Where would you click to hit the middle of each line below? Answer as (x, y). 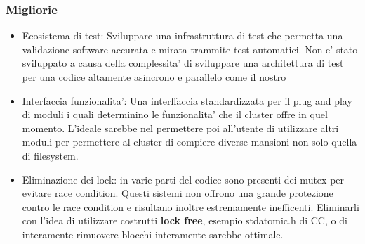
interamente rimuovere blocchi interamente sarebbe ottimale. (153, 234)
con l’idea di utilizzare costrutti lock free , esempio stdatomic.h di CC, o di (185, 220)
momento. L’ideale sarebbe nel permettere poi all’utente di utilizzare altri (180, 128)
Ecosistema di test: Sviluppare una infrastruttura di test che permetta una (182, 36)
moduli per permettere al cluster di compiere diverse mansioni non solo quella (190, 142)
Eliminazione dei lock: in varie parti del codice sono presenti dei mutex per (183, 179)
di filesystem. (50, 155)
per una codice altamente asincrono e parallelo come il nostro (154, 77)
